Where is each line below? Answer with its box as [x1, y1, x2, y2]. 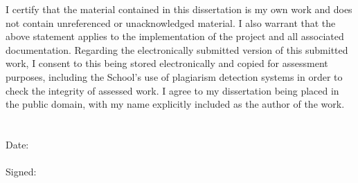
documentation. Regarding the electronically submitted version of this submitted [6, 42, 348, 57]
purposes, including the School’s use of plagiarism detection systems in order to [6, 69, 343, 84]
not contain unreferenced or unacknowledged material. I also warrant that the [6, 15, 336, 30]
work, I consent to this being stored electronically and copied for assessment [6, 56, 328, 70]
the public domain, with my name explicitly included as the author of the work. [6, 97, 345, 111]
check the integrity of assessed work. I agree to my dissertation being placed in [6, 83, 339, 97]
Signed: [6, 164, 37, 179]
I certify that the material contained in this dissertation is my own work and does [6, 2, 352, 16]
